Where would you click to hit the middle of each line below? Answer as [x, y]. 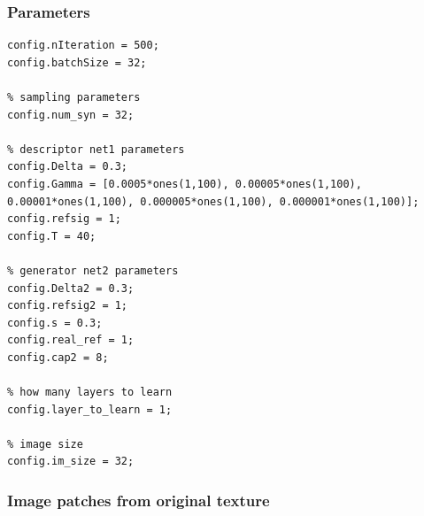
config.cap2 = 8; [58, 357]
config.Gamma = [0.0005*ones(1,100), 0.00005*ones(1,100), [185, 184]
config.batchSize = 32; [77, 62]
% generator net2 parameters [93, 270]
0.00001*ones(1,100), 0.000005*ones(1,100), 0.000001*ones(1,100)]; [213, 201]
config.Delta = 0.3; [68, 167]
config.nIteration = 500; [83, 46]
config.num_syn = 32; [71, 115]
